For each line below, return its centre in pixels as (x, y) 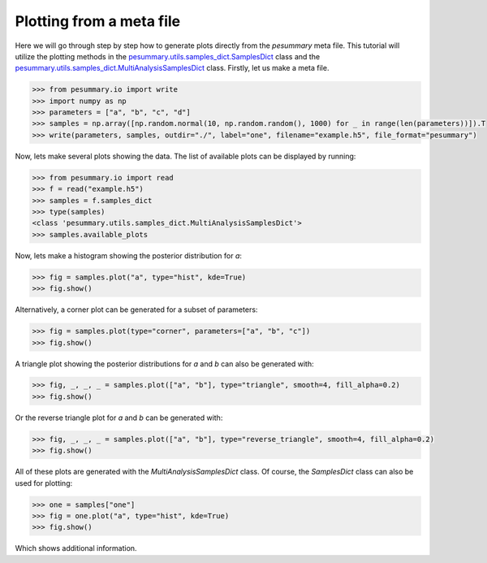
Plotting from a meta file (98, 21)
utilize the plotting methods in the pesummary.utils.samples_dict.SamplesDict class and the (168, 56)
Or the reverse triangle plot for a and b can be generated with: (119, 418)
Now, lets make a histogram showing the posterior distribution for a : (129, 255)
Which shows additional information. (76, 548)
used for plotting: (44, 483)
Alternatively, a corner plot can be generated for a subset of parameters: (136, 310)
